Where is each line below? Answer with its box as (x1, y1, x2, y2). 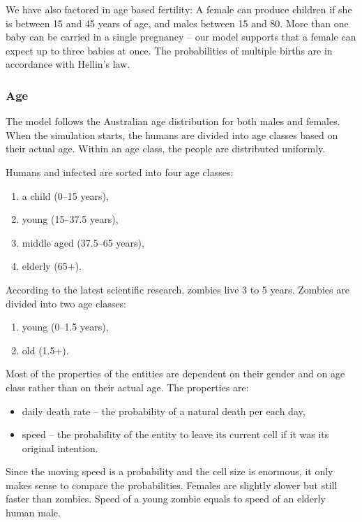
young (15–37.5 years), (22, 212, 119, 226)
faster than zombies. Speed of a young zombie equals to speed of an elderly (6, 491, 326, 506)
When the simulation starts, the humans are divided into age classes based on (6, 127, 338, 142)
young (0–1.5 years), (22, 319, 109, 334)
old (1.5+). (22, 342, 69, 357)
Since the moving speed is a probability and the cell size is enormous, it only (6, 464, 333, 479)
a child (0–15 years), (22, 188, 109, 203)
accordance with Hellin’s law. (6, 57, 130, 71)
